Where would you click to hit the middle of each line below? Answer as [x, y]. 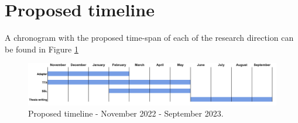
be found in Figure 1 [42, 49]
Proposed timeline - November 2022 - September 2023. [126, 113]
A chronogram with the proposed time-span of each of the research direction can [149, 38]
